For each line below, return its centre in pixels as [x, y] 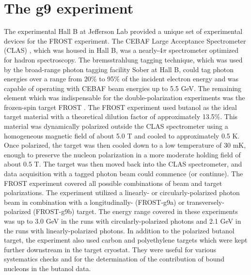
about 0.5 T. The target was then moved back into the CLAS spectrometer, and [123, 164]
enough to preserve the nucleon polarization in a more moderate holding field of [122, 154]
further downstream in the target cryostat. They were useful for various [110, 249]
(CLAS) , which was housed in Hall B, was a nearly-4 [83, 50]
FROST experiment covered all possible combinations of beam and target [113, 183]
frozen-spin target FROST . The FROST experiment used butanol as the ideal [121, 107]
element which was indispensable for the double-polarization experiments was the [125, 98]
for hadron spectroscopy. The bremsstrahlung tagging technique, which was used [123, 59]
